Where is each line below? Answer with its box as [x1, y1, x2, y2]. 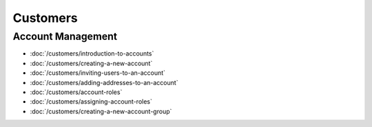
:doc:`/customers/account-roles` [30, 88, 123, 96]
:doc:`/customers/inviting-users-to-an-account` [30, 69, 165, 77]
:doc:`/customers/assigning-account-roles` [30, 97, 153, 106]
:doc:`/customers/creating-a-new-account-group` [30, 107, 172, 115]
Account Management [12, 30, 117, 43]
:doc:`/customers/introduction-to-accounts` [30, 49, 154, 58]
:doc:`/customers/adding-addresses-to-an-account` [30, 78, 178, 86]
